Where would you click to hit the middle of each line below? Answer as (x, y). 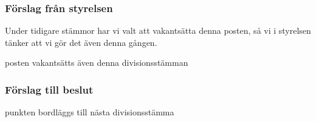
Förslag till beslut (49, 89)
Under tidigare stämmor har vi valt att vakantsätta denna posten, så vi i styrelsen (158, 30)
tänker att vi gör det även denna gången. (81, 42)
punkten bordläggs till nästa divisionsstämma (90, 112)
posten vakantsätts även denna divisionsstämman (97, 63)
